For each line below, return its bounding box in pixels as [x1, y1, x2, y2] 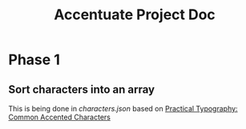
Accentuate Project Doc [53, 6, 216, 24]
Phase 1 [8, 50, 60, 69]
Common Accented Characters [8, 112, 111, 122]
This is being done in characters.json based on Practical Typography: [8, 104, 238, 113]
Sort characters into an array [8, 83, 155, 96]
